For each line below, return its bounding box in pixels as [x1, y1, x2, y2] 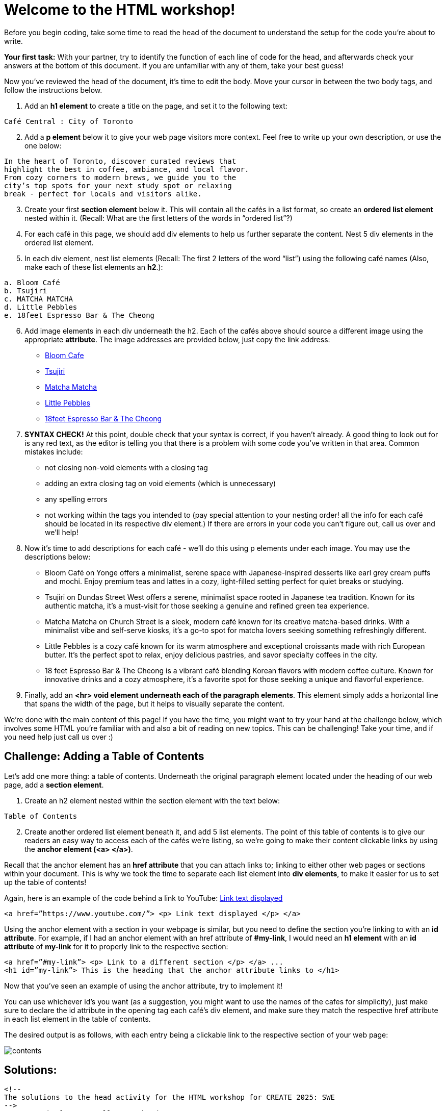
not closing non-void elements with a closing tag [45, 463, 208, 472]
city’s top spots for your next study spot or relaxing [4, 181, 232, 190]
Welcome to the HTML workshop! [4, 1, 235, 18]
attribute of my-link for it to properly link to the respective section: [4, 942, 228, 951]
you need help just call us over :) [4, 732, 113, 741]
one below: [24, 141, 62, 150]
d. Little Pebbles [4, 302, 77, 311]
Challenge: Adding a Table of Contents [4, 750, 204, 763]
